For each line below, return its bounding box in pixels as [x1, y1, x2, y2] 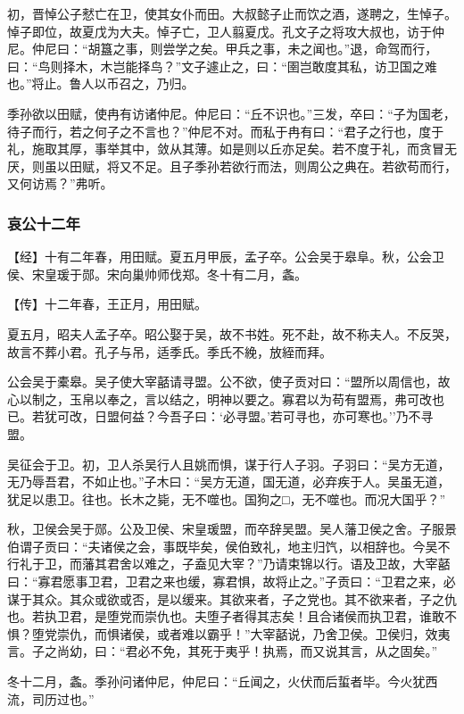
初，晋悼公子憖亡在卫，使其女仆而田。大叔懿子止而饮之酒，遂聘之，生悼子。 [7, 4, 457, 22]
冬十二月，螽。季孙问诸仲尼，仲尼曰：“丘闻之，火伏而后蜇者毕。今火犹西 [7, 672, 438, 691]
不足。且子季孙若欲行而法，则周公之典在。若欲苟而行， [131, 156, 457, 175]
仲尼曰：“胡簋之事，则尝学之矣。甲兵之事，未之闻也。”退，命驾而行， [31, 39, 438, 58]
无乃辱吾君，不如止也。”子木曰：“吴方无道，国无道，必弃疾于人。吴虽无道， [7, 472, 451, 491]
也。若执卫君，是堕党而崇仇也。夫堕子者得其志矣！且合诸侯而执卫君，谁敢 [7, 607, 444, 626]
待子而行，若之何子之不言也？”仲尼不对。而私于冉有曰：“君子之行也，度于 [7, 121, 444, 140]
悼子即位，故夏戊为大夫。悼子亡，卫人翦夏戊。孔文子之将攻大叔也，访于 [7, 21, 432, 40]
